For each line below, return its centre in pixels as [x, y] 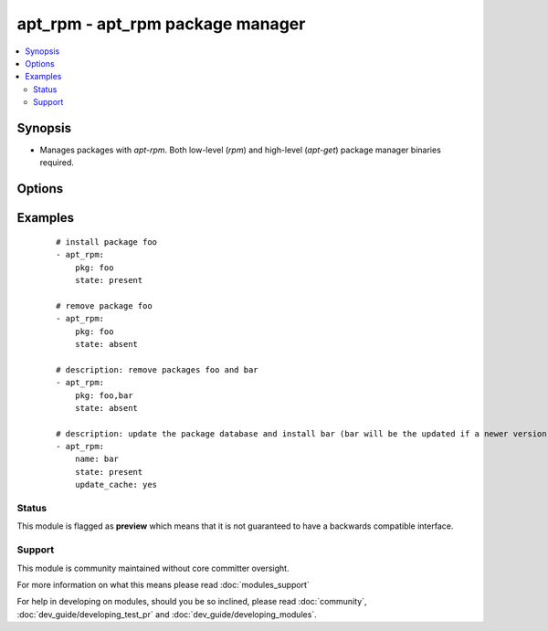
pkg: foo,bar [104, 395]
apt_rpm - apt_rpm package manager [161, 24]
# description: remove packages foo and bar [158, 369]
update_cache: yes [116, 485]
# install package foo [107, 242]
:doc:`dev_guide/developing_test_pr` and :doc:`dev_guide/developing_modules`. [167, 614]
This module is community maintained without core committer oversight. [153, 568]
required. [57, 163]
